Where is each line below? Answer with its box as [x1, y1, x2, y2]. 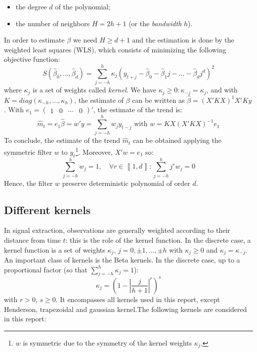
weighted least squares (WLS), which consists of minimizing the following [4, 44, 226, 54]
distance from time [4, 235, 61, 245]
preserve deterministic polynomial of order [62, 177, 190, 188]
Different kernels [4, 202, 91, 217]
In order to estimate [4, 35, 65, 45]
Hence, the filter [4, 177, 53, 188]
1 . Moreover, [75, 145, 113, 157]
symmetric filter [4, 146, 52, 157]
